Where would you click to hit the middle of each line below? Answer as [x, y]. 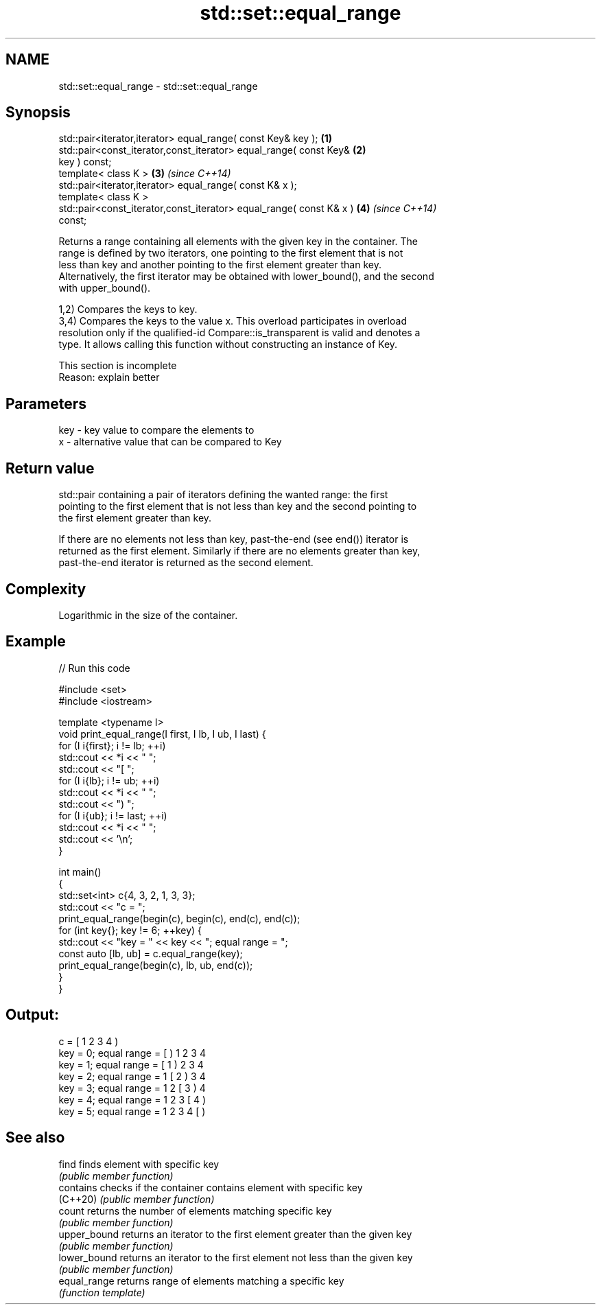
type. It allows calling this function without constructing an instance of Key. [228, 344]
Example [36, 642]
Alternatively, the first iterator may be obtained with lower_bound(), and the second [246, 277]
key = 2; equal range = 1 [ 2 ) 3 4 [132, 1076]
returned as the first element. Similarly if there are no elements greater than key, [239, 551]
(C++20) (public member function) [137, 1199]
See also [35, 1138]
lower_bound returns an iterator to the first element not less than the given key [236, 1257]
